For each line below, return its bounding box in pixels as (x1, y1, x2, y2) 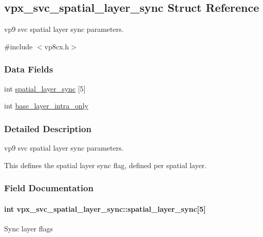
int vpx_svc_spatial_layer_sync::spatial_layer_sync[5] (4, 203, 206, 214)
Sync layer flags (4, 223, 53, 233)
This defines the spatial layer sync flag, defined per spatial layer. (4, 159, 207, 170)
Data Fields (4, 63, 53, 76)
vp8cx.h (44, 41, 69, 51)
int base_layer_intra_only (4, 100, 88, 111)
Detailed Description (4, 122, 91, 135)
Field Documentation (4, 181, 93, 194)
